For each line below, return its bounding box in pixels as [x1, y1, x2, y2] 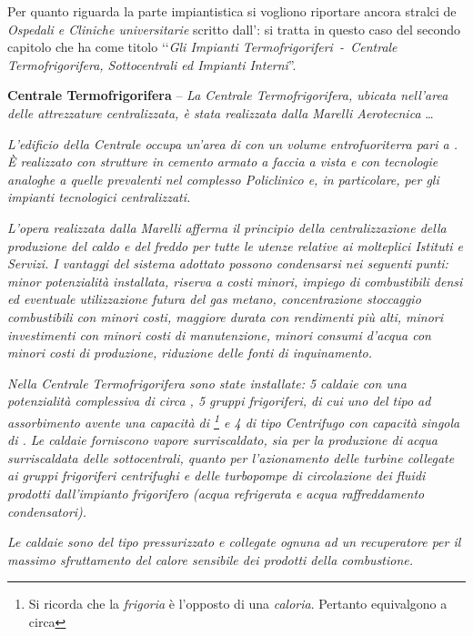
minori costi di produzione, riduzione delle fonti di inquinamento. [7, 343, 372, 362]
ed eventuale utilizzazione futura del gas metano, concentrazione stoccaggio [7, 289, 421, 308]
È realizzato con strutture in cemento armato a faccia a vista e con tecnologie [7, 152, 438, 171]
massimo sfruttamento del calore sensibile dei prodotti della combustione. [7, 550, 414, 569]
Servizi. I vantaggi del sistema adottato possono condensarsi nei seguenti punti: [7, 254, 448, 273]
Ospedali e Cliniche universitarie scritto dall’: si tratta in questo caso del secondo [7, 19, 461, 38]
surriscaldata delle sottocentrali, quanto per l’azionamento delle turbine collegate [7, 448, 455, 467]
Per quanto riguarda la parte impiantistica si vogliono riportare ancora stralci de [7, 2, 457, 20]
